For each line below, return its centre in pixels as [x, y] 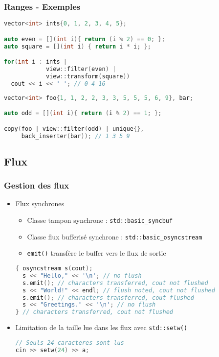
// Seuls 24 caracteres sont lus [70, 343]
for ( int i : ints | [35, 62]
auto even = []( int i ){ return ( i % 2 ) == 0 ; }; [85, 39]
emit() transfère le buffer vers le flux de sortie [97, 253]
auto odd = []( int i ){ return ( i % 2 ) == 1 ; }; [83, 113]
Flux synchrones [40, 203]
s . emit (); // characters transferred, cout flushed [108, 297]
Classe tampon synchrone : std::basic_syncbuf [100, 220]
